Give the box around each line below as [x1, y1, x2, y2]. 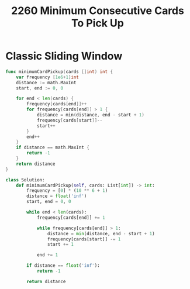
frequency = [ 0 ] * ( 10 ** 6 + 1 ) [26, 188, 108, 194]
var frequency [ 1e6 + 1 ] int [16, 74, 80, 80]
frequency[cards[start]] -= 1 [47, 236, 121, 242]
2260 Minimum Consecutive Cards [11, 4, 185, 18]
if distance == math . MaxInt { [16, 144, 90, 150]
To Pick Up [71, 16, 124, 30]
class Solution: [5, 177, 45, 183]
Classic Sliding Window [5, 50, 123, 63]
